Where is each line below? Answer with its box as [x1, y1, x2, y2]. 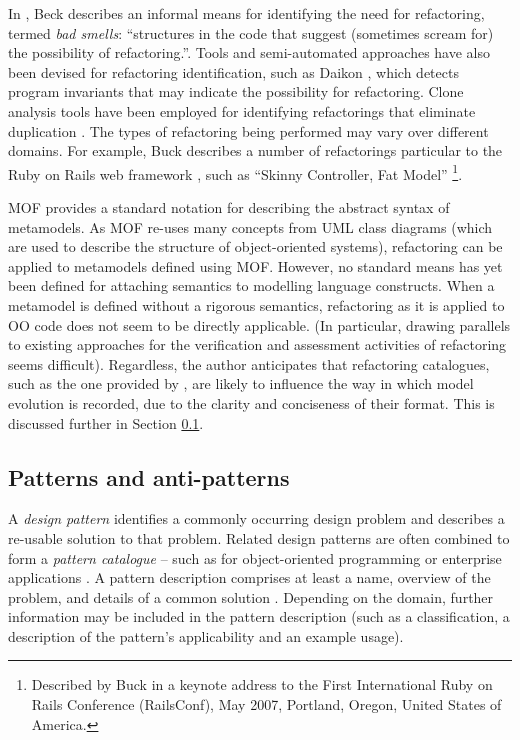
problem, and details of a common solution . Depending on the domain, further [8, 586, 494, 607]
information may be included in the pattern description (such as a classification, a [8, 606, 510, 627]
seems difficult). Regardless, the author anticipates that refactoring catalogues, [8, 353, 490, 374]
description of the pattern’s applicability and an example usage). [8, 625, 404, 646]
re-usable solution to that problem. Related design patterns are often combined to [8, 527, 510, 548]
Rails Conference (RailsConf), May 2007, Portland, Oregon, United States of [31, 694, 502, 715]
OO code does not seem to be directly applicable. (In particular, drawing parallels [8, 314, 511, 335]
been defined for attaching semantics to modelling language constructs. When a [8, 275, 495, 296]
